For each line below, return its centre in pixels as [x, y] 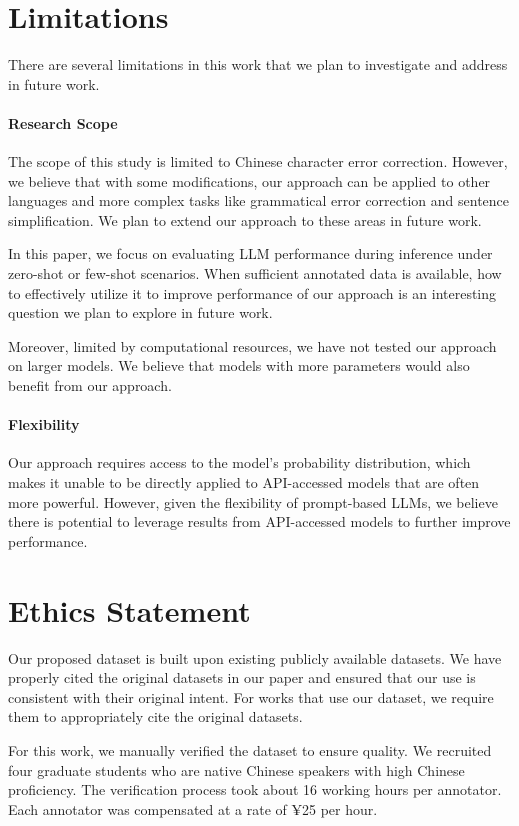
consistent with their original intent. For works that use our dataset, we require [251, 696]
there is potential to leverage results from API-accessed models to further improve [259, 521]
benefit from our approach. [90, 385]
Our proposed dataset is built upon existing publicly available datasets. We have [255, 657]
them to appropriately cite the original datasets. [155, 716]
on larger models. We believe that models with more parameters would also [239, 365]
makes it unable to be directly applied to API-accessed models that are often [244, 482]
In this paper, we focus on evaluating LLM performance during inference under [250, 253]
